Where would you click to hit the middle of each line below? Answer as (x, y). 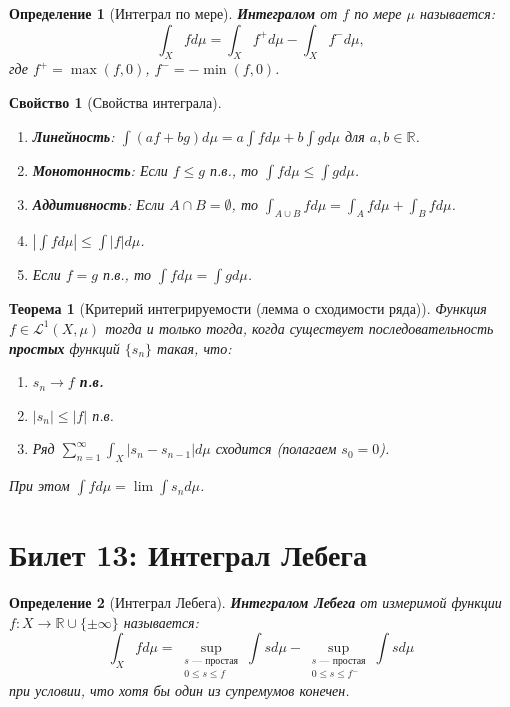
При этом (39, 485)
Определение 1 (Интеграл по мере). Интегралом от (173, 13)
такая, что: (194, 347)
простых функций (64, 347)
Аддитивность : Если (98, 203)
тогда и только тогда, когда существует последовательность (299, 327)
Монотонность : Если (100, 169)
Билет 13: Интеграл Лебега (188, 554)
